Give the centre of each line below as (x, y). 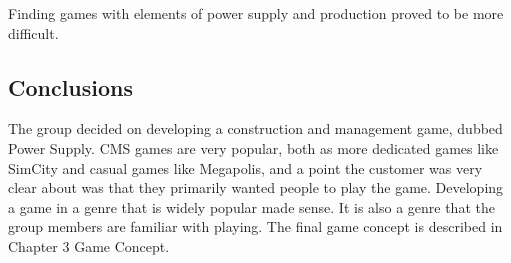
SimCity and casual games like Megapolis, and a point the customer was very (245, 167)
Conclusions (71, 86)
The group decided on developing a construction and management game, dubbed (255, 128)
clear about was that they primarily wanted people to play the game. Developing (256, 187)
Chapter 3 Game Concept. (89, 245)
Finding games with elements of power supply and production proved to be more (256, 13)
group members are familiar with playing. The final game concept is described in (255, 226)
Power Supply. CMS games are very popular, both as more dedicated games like (253, 147)
